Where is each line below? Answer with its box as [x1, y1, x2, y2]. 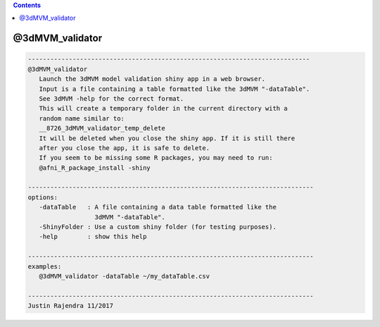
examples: [27, 262, 62, 271]
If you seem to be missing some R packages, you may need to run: [39, 154, 273, 162]
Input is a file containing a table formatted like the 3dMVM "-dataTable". [39, 85, 310, 93]
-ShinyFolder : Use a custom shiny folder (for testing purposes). [39, 223, 277, 231]
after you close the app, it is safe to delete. [39, 144, 210, 152]
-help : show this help [39, 233, 147, 241]
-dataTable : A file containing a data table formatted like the [39, 203, 277, 211]
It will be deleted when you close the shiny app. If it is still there [39, 134, 296, 142]
